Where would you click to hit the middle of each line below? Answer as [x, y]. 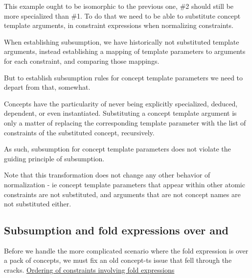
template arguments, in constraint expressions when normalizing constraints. [119, 25]
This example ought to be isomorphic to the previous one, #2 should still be [119, 6]
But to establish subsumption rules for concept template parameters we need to [124, 77]
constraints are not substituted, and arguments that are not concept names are [122, 194]
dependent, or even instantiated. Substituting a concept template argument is [120, 113]
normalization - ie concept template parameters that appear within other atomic [125, 184]
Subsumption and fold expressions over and [116, 230]
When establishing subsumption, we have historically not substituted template [122, 41]
